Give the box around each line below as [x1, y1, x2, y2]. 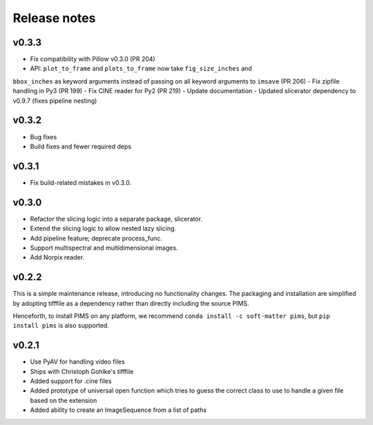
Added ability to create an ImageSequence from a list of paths [30, 406, 207, 414]
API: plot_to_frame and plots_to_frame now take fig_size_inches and [30, 64, 252, 72]
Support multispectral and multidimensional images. [30, 244, 178, 252]
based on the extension [30, 396, 97, 404]
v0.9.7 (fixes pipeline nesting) [12, 97, 97, 105]
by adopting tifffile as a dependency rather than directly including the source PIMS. [12, 299, 249, 307]
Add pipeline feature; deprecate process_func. [30, 234, 162, 242]
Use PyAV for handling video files [30, 357, 125, 366]
